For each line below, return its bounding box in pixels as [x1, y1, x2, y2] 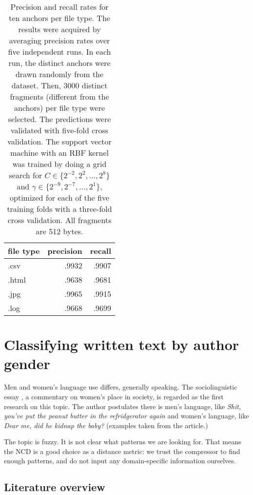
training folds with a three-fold [7, 203, 112, 214]
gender [4, 353, 50, 373]
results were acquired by [18, 23, 101, 35]
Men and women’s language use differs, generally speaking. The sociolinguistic [4, 382, 237, 392]
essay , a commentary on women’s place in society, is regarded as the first [4, 391, 224, 401]
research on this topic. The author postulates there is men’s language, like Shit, [4, 401, 241, 411]
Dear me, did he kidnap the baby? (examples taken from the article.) [4, 420, 208, 430]
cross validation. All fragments [7, 214, 112, 226]
